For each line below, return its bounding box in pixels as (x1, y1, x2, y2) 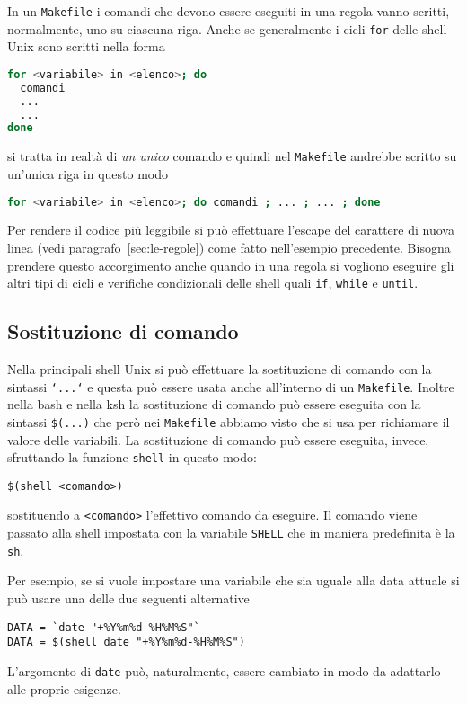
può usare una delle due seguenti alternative (7, 589, 250, 608)
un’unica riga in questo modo (7, 164, 169, 183)
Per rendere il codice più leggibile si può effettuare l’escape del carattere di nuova (7, 220, 454, 239)
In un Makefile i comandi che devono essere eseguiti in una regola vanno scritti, (7, 2, 450, 20)
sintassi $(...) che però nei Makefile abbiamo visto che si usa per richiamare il (7, 412, 450, 431)
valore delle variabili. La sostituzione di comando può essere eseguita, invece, (7, 430, 429, 449)
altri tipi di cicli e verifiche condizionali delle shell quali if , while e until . (7, 273, 419, 292)
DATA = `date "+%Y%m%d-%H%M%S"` (7, 620, 200, 634)
